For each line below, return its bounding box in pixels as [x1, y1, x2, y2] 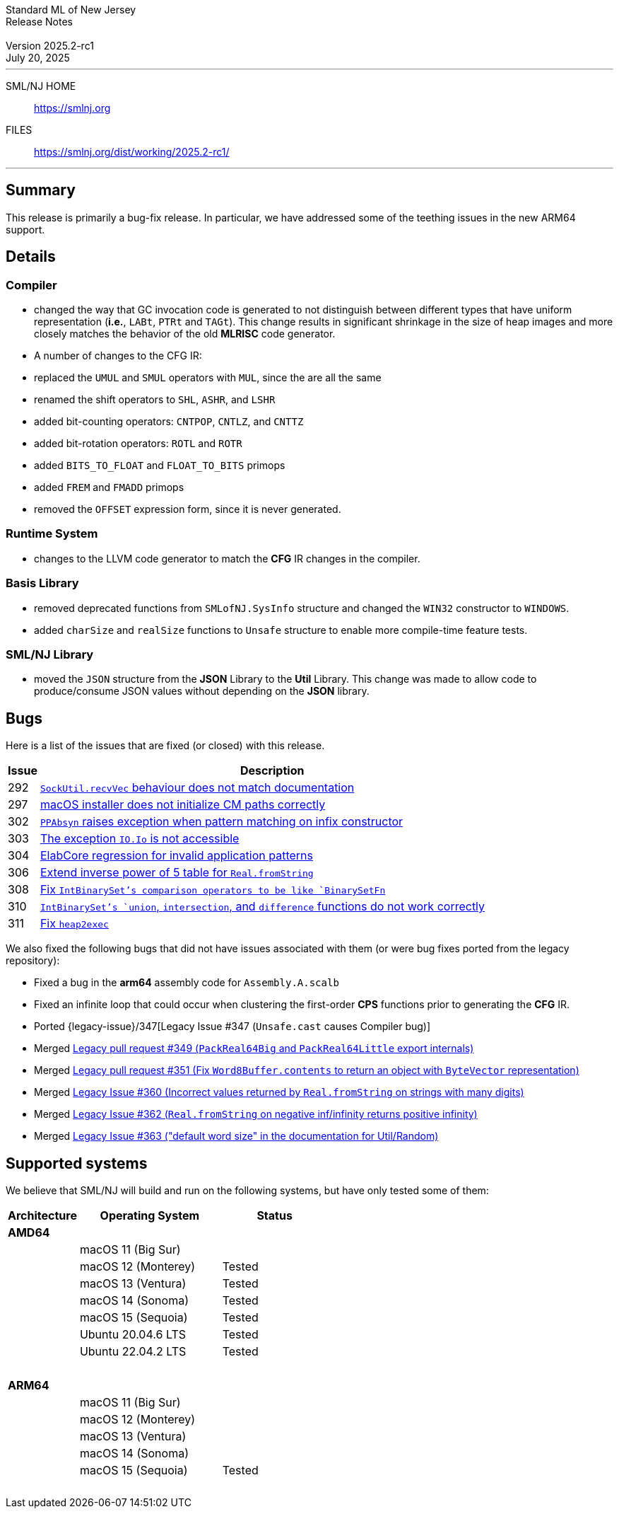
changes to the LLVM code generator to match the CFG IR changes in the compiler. [34, 552, 420, 565]
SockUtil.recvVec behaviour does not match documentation [40, 780, 355, 795]
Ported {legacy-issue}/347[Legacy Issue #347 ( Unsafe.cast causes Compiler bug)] [34, 1020, 431, 1033]
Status [257, 1208, 293, 1223]
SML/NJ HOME [6, 80, 76, 92]
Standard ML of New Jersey [6, 4, 136, 16]
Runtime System [6, 526, 98, 541]
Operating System [100, 1208, 200, 1223]
